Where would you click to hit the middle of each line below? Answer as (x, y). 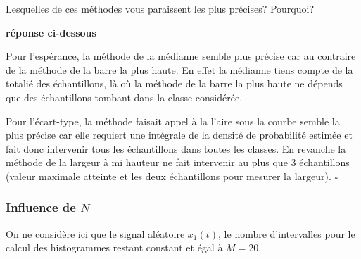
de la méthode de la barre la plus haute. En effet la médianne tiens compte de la (179, 69)
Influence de (41, 207)
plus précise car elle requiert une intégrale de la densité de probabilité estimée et (179, 135)
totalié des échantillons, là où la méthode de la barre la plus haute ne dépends (174, 83)
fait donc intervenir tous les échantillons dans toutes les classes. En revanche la (176, 148)
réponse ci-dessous (51, 32)
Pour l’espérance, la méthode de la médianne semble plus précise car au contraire (181, 56)
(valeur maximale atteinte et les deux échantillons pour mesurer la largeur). (169, 176)
